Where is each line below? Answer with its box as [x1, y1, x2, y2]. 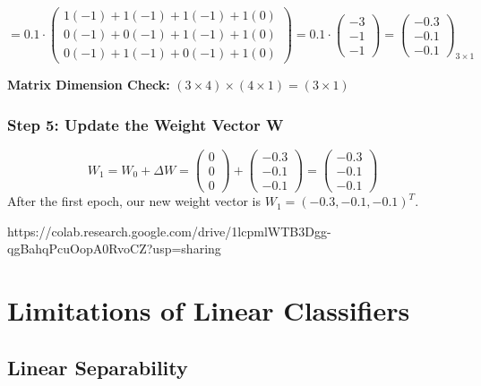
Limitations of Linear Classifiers [7, 292, 410, 329]
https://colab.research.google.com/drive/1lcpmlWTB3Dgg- [7, 221, 331, 240]
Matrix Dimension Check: [7, 75, 170, 94]
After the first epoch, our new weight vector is [7, 192, 262, 210]
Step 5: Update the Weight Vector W [7, 113, 284, 135]
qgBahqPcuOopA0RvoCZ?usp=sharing [7, 239, 221, 258]
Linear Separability [7, 353, 188, 381]
